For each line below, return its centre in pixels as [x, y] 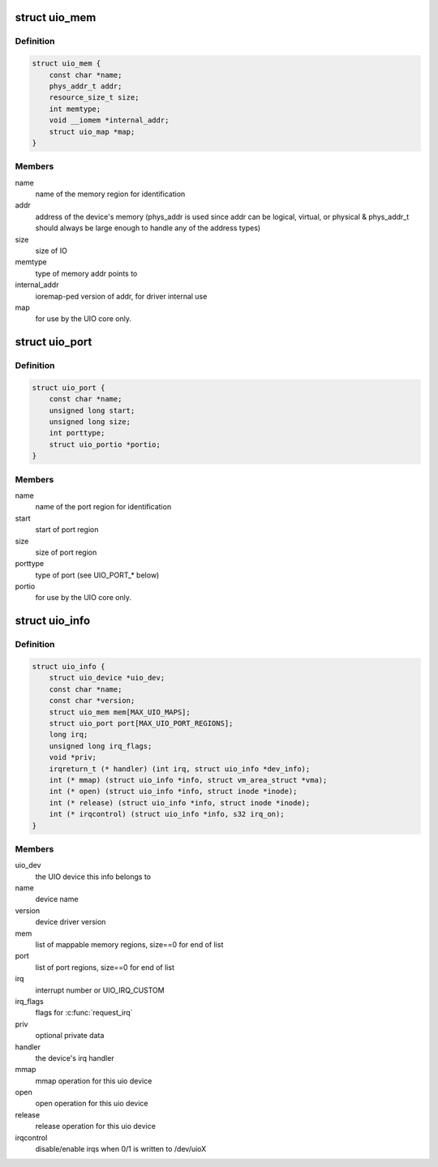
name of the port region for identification [103, 507]
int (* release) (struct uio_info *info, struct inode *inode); [180, 802]
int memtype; [75, 109]
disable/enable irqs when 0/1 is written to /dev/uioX [121, 1149]
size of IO [52, 251]
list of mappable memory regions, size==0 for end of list [129, 944]
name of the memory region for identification [110, 194]
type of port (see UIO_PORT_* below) [97, 575]
